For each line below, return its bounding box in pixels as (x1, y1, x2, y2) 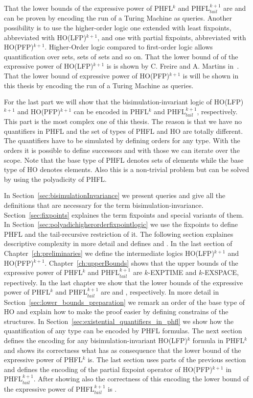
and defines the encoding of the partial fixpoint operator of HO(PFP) (4, 364, 212, 374)
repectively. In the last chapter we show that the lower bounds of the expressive (4, 277, 243, 287)
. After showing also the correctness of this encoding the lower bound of (33, 373, 249, 384)
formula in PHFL (192, 335, 245, 345)
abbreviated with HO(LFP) (4, 32, 87, 42)
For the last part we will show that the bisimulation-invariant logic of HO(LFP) (4, 97, 244, 107)
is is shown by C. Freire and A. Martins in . (106, 61, 239, 71)
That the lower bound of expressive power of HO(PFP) (4, 70, 170, 80)
